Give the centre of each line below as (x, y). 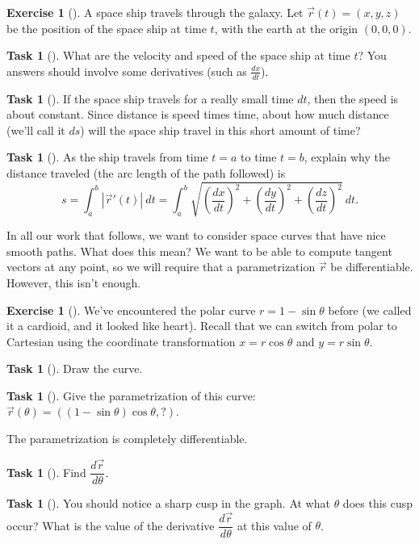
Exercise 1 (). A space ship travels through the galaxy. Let (155, 12)
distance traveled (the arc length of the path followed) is (146, 172)
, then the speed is (353, 98)
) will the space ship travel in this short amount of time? (220, 130)
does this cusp (378, 502)
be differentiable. (372, 267)
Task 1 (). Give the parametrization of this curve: (131, 395)
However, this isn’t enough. (74, 282)
